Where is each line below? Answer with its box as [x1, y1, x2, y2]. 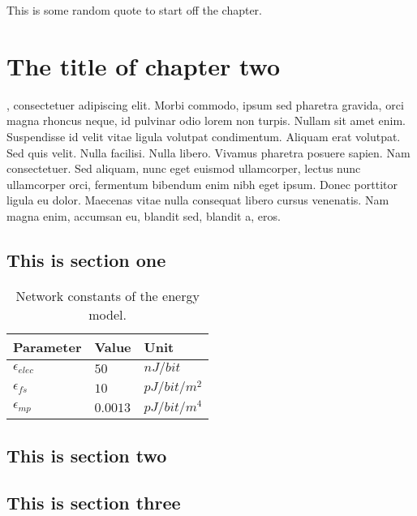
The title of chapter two [6, 49, 281, 82]
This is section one [6, 247, 166, 272]
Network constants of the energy [15, 286, 200, 305]
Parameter [13, 337, 82, 356]
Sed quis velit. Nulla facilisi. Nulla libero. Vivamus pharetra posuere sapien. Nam [6, 144, 411, 161]
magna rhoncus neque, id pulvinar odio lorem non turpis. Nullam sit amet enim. [6, 112, 406, 129]
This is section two [6, 442, 167, 467]
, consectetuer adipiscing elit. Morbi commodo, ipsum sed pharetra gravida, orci [6, 96, 404, 113]
